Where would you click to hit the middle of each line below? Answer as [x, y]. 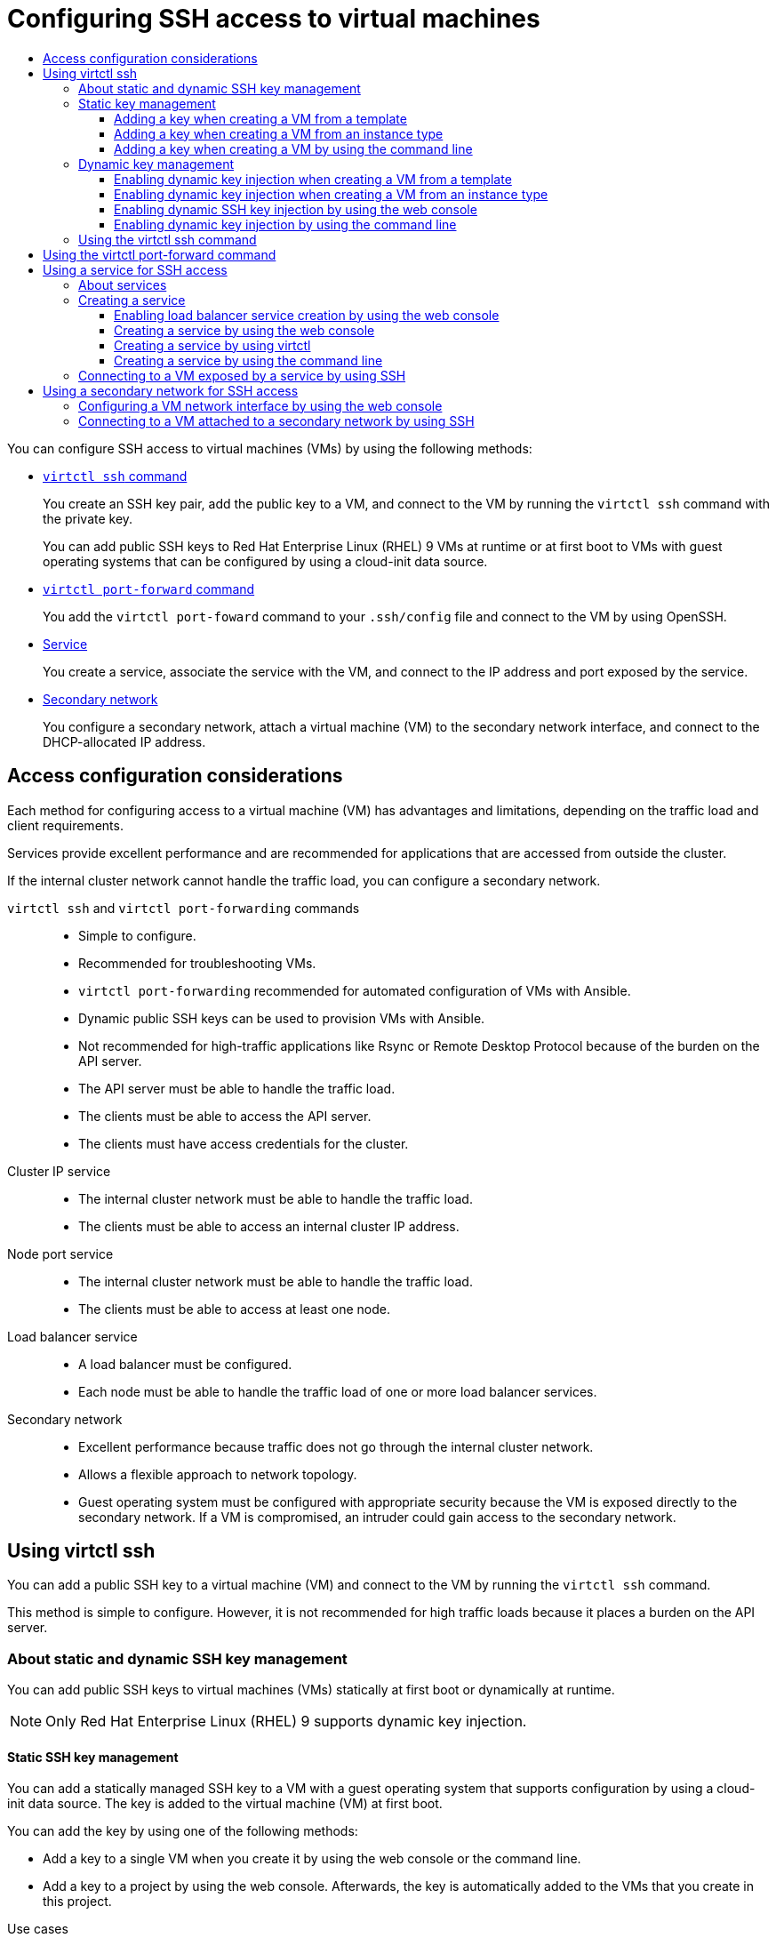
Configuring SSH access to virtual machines [274, 19]
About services [123, 284]
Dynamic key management [156, 164]
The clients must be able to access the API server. [225, 1116]
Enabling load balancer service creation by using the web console [307, 315]
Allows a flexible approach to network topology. [218, 1474]
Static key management [147, 103]
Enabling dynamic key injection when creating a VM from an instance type [331, 194]
